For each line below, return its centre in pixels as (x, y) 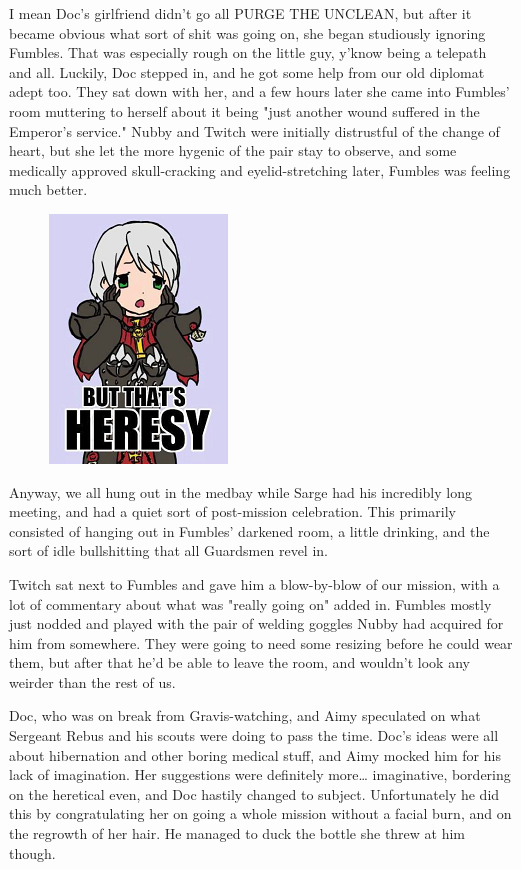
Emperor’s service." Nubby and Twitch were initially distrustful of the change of (254, 130)
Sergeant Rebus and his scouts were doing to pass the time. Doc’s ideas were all (254, 735)
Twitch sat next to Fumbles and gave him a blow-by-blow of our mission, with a (254, 583)
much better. (48, 189)
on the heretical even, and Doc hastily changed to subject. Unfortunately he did (254, 793)
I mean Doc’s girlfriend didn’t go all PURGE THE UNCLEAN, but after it (240, 13)
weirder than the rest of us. (92, 681)
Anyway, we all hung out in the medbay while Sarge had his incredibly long (240, 491)
